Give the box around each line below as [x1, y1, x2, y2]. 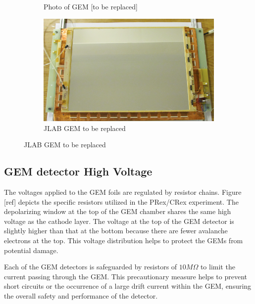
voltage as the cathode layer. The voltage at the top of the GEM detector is [4, 216, 234, 226]
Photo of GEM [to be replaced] [44, 1, 138, 11]
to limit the [200, 261, 235, 272]
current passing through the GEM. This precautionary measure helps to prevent [4, 271, 247, 281]
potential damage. [4, 245, 58, 255]
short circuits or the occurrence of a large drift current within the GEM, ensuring [4, 281, 252, 291]
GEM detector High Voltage [4, 164, 153, 179]
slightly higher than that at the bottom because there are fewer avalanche [4, 225, 228, 236]
